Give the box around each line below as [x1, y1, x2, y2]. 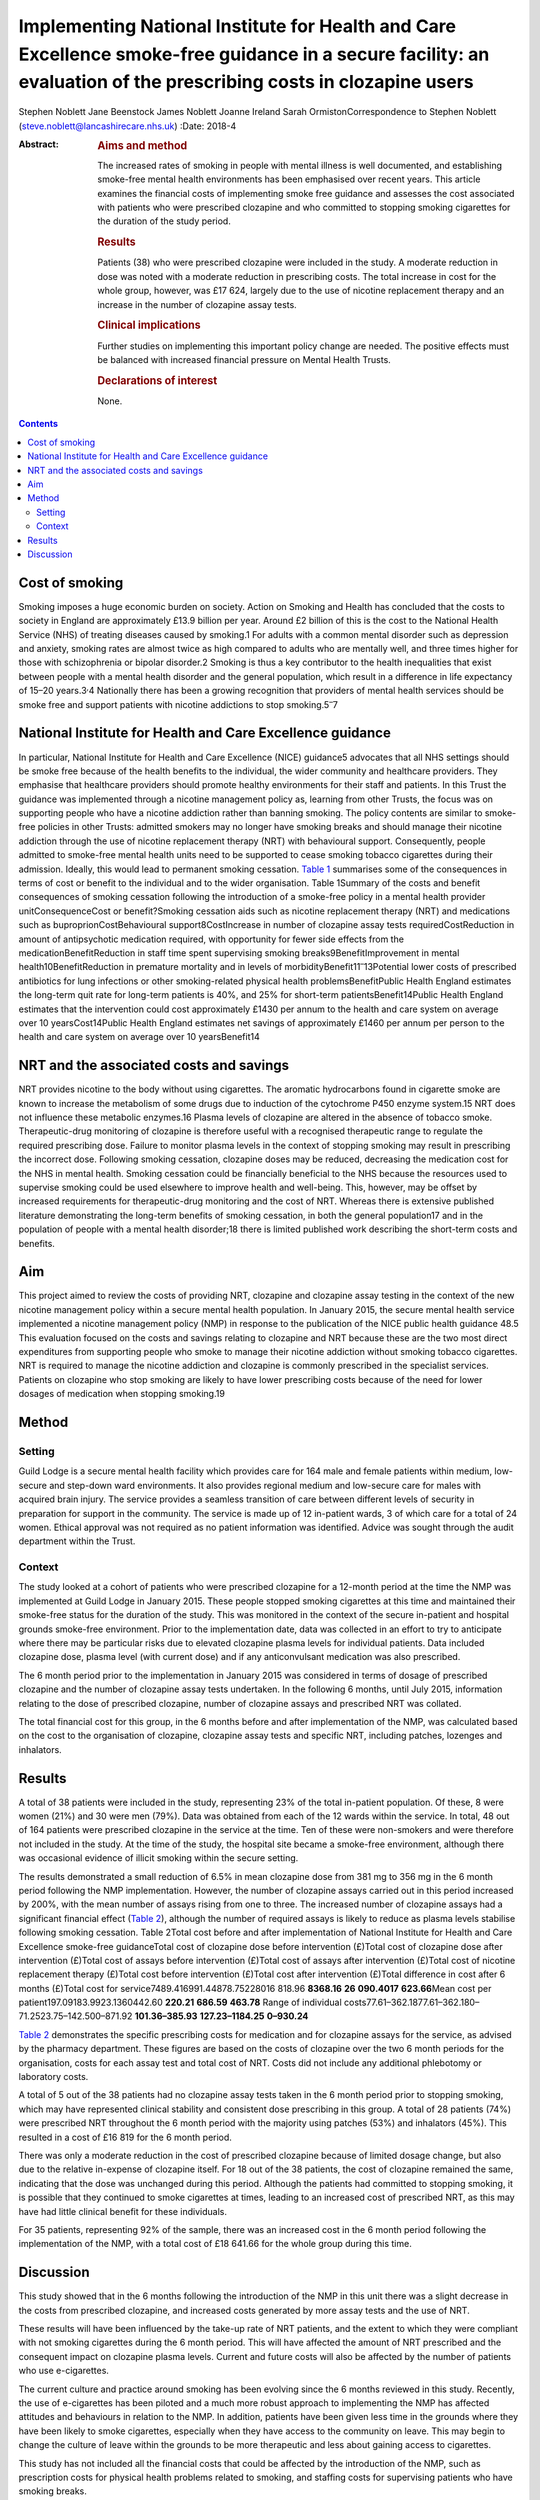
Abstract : [18, 138, 59, 150]
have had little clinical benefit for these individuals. [18, 2205, 228, 2217]
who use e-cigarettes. [18, 2365, 110, 2377]
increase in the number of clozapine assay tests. [97, 298, 297, 310]
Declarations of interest [97, 373, 218, 387]
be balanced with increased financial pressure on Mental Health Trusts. [97, 354, 392, 366]
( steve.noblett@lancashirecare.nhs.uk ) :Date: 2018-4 [18, 120, 237, 132]
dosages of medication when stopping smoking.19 [18, 1388, 225, 1400]
